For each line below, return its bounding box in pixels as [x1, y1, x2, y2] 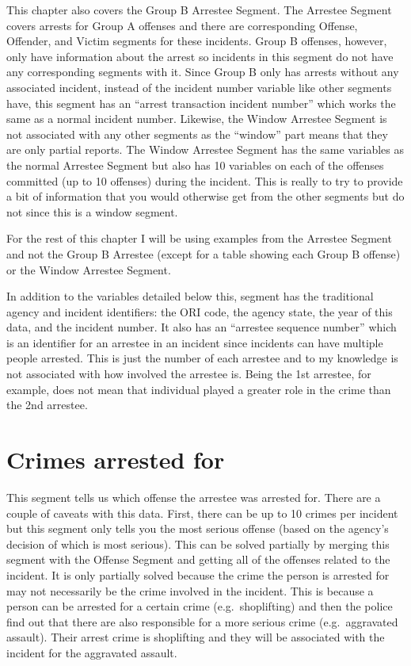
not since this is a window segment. [6, 203, 178, 220]
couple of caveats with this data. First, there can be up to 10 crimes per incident [6, 504, 398, 521]
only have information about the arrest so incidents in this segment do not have [6, 48, 394, 64]
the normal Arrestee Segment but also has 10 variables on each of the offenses [6, 156, 384, 173]
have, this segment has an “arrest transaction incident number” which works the [6, 94, 396, 111]
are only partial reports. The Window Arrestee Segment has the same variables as [6, 141, 404, 158]
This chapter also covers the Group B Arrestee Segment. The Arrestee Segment [6, 2, 392, 17]
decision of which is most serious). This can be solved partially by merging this [6, 535, 390, 552]
